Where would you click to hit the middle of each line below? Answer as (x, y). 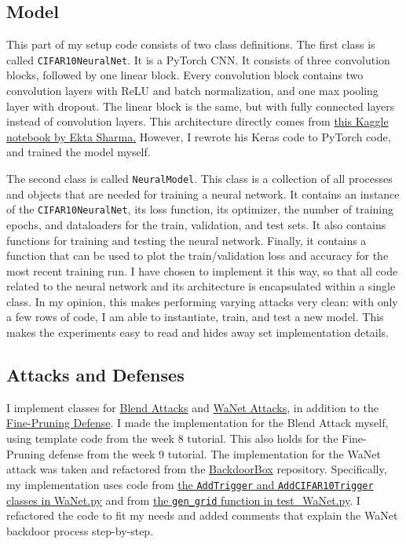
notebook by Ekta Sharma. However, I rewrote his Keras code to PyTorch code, (199, 136)
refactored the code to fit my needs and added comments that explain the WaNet (202, 515)
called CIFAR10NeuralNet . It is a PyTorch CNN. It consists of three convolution (198, 59)
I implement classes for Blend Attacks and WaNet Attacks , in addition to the (192, 407)
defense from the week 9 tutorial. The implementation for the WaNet (214, 453)
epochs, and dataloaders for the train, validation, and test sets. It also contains (196, 224)
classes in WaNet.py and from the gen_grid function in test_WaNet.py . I (183, 500)
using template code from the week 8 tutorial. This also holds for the (172, 438)
